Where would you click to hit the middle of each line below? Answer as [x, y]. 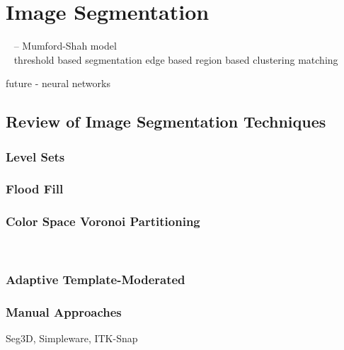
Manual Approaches [64, 311]
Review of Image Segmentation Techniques [166, 122]
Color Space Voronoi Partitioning [103, 221]
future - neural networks [58, 83]
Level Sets [35, 156]
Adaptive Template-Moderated [96, 280]
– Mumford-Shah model [65, 46]
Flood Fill [35, 189]
